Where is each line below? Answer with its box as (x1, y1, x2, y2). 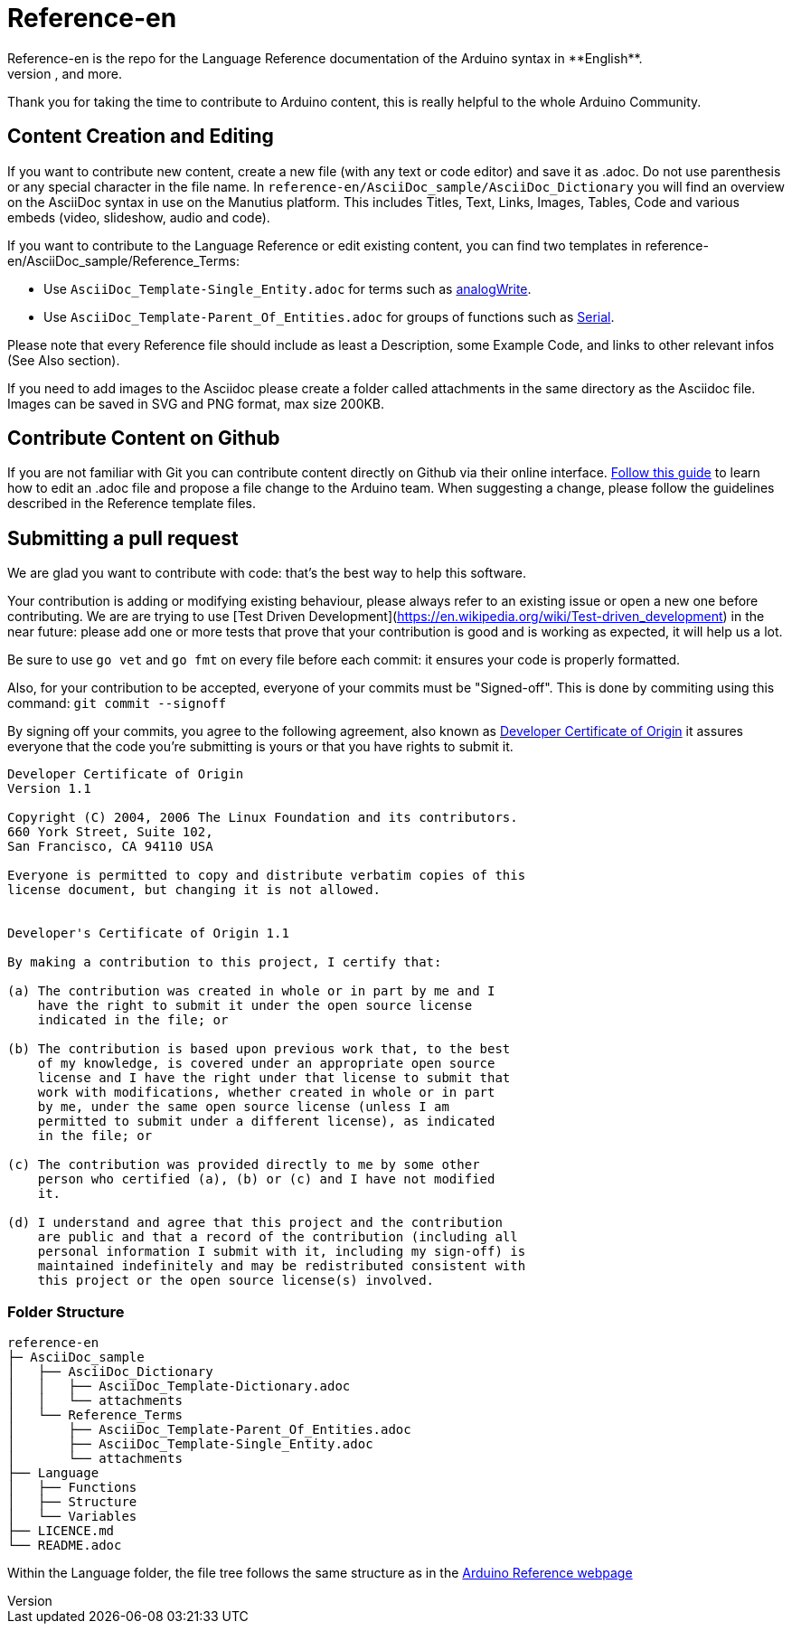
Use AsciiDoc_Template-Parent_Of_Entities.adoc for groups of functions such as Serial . (43, 308, 615, 325)
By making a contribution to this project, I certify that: (7, 955, 442, 970)
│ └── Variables (7, 1509, 137, 1524)
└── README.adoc (7, 1538, 122, 1553)
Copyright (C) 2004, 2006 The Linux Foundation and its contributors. (7, 810, 518, 825)
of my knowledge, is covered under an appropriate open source (37, 1056, 495, 1071)
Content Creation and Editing (7, 125, 274, 148)
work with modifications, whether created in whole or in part (37, 1085, 495, 1100)
